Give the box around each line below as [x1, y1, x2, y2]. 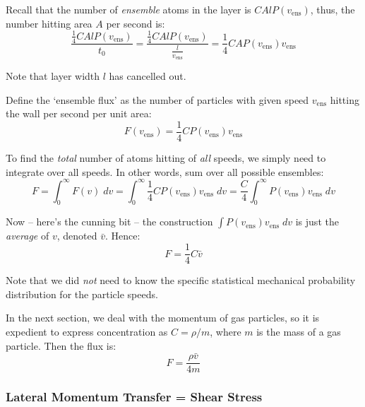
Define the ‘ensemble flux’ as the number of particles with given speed [6, 92, 309, 107]
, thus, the [310, 2, 355, 16]
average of [6, 228, 49, 243]
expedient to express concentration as [6, 324, 168, 338]
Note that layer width [6, 69, 100, 83]
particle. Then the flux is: [6, 338, 116, 353]
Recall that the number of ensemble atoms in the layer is [6, 2, 251, 16]
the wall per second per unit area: [6, 106, 152, 121]
